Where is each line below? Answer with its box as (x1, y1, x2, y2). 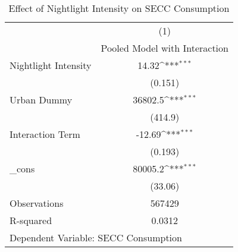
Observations (10, 196, 64, 210)
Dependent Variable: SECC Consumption (10, 231, 182, 244)
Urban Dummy (10, 93, 73, 106)
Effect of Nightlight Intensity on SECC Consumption (8, 1, 230, 15)
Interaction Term (10, 127, 80, 141)
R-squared (10, 213, 52, 227)
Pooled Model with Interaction (101, 41, 228, 55)
